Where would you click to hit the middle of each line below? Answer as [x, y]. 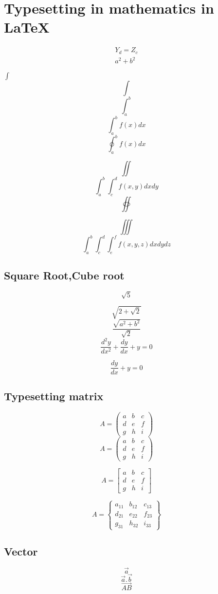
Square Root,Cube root [64, 275]
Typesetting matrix [54, 396]
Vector [21, 551]
